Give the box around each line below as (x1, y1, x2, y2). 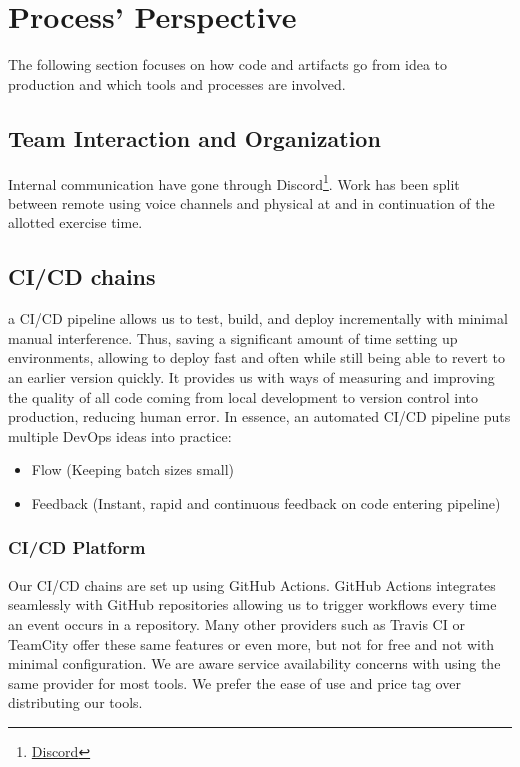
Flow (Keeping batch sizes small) (31, 459, 235, 480)
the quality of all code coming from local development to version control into (8, 386, 478, 407)
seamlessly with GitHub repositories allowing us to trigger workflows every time (8, 594, 497, 615)
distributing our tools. (8, 692, 143, 713)
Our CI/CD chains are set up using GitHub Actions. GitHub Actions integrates (8, 574, 496, 595)
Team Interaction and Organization (8, 122, 381, 153)
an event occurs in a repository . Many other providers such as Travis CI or (8, 613, 465, 634)
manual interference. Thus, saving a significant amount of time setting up (8, 327, 458, 348)
